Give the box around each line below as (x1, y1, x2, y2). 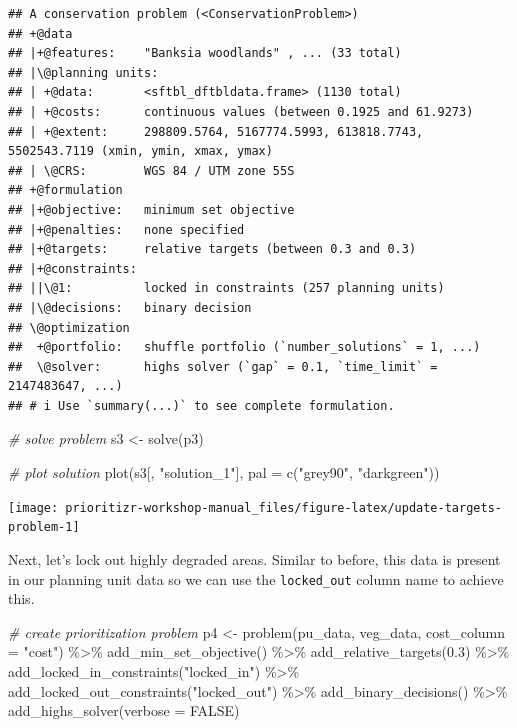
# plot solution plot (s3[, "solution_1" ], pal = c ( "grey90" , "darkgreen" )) (8, 462, 440, 483)
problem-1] (8, 520, 80, 535)
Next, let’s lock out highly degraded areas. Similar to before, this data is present (8, 548, 501, 569)
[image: (8, 500, 59, 515)
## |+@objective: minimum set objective (8, 202, 295, 217)
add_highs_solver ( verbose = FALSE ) (8, 700, 240, 721)
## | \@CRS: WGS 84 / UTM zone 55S (8, 163, 295, 178)
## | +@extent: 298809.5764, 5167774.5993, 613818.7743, (8, 124, 424, 139)
